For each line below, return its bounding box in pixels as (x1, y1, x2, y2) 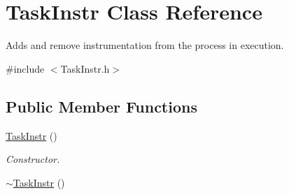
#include (6, 61, 45, 75)
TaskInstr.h (60, 61, 110, 75)
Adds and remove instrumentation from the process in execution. (6, 38, 284, 52)
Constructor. (6, 152, 60, 166)
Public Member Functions (6, 95, 197, 117)
